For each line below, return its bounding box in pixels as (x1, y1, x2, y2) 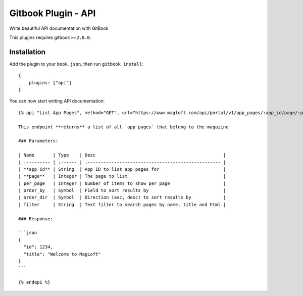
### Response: (18, 216, 53, 222)
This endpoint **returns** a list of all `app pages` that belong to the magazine (18, 124, 229, 130)
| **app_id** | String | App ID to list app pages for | (18, 166, 226, 172)
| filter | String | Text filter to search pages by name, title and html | (18, 202, 226, 207)
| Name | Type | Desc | (18, 152, 226, 158)
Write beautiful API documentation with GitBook (9, 25, 109, 31)
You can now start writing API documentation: (9, 98, 105, 104)
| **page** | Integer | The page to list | (18, 173, 226, 179)
